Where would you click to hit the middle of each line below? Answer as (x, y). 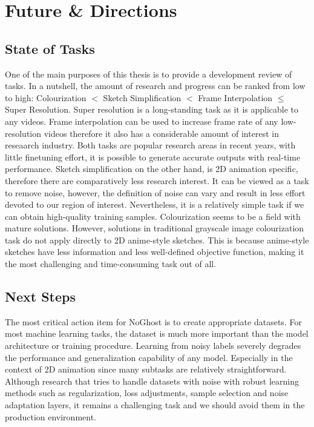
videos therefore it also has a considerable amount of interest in (161, 133)
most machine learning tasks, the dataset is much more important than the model (157, 333)
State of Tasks (50, 48)
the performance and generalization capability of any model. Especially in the (149, 357)
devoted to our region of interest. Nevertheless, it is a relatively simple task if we (155, 204)
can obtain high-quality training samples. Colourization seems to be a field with (153, 216)
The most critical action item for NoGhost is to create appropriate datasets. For (153, 321)
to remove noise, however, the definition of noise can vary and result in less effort (155, 192)
